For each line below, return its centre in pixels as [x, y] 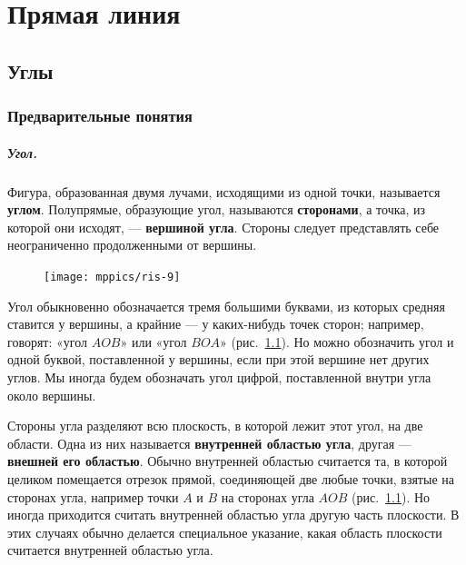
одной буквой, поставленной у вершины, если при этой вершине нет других [218, 359]
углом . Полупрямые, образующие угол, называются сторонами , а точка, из [217, 209]
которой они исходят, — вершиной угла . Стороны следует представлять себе [223, 227]
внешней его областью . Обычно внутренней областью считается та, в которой [228, 461]
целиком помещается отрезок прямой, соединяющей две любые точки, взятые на [231, 478]
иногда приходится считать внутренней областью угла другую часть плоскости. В [233, 515]
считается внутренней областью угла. [110, 550]
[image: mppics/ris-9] [112, 277]
